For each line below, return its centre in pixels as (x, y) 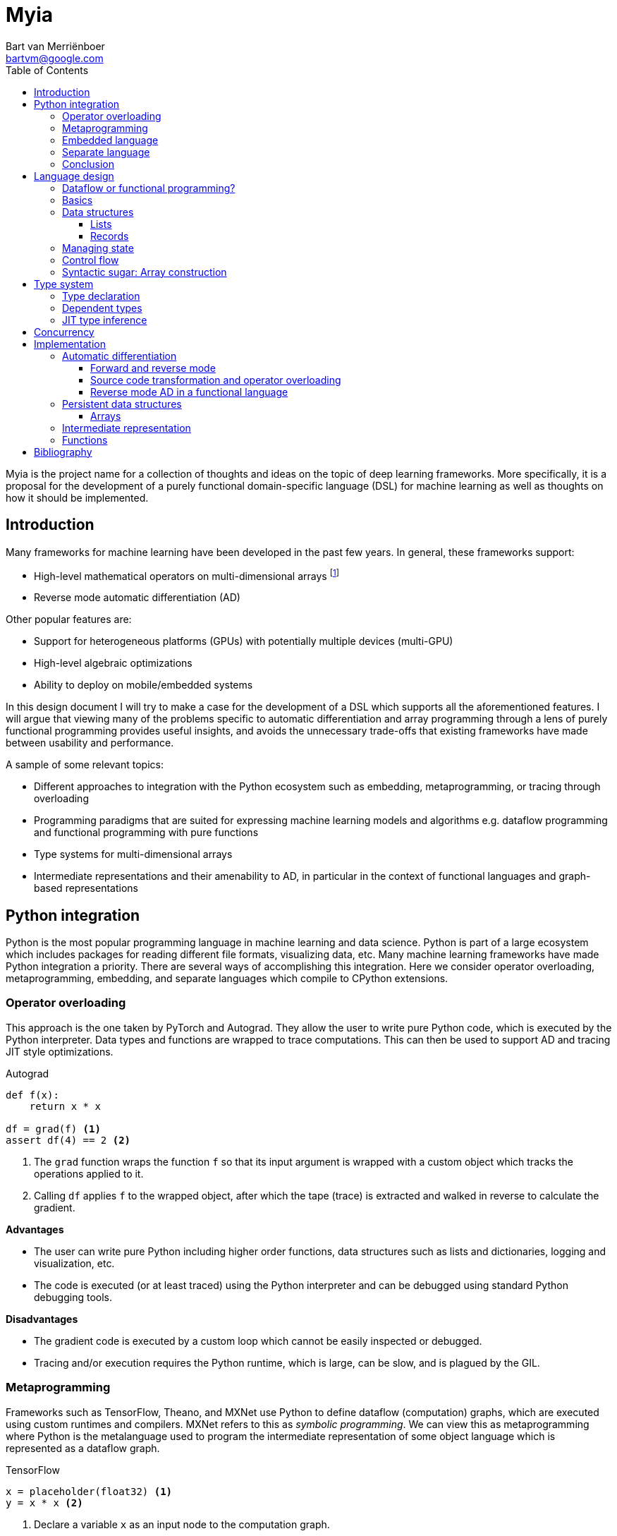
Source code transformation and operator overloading (216, 380)
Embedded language (110, 140)
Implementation (70, 344)
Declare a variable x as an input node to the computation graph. (182, 1524)
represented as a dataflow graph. (83, 1448)
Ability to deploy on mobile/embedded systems (143, 685)
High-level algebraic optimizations (113, 663)
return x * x (65, 1106)
